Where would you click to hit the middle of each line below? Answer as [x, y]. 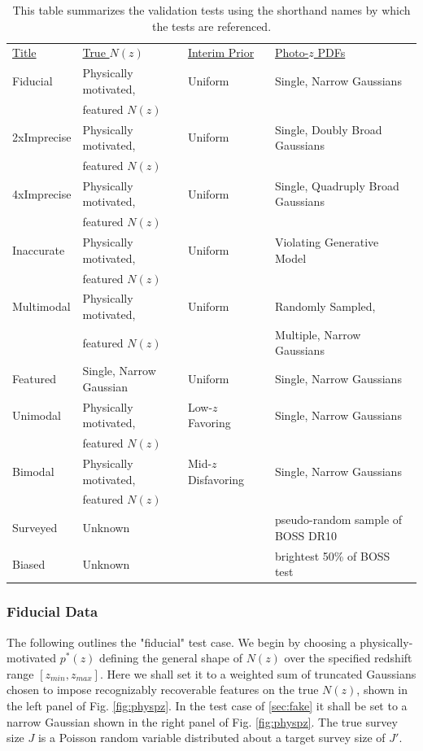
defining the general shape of [171, 658]
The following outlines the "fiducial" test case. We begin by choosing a [181, 642]
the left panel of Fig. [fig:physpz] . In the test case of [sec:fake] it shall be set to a [207, 705]
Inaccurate [39, 249]
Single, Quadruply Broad [337, 185]
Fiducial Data [52, 611]
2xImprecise [42, 137]
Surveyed [35, 528]
